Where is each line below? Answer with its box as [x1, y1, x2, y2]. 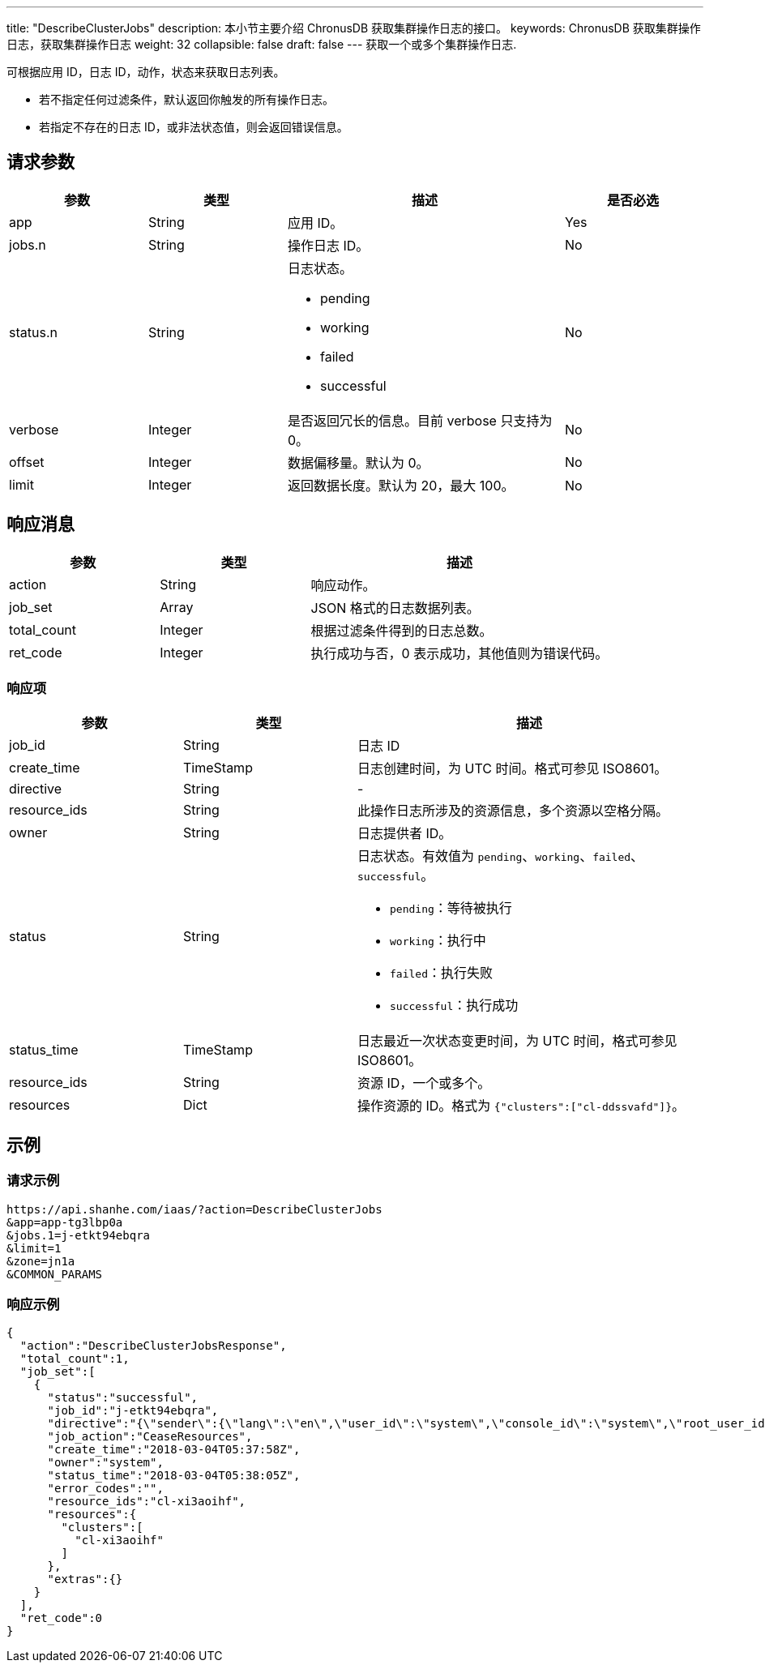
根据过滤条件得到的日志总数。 [310, 622, 493, 639]
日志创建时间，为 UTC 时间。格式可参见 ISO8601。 [357, 760, 668, 777]
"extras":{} [47, 1573, 123, 1586]
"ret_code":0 [19, 1611, 103, 1625]
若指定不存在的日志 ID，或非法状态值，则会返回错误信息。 [39, 120, 348, 134]
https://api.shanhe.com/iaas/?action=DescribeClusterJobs [6, 1202, 382, 1216]
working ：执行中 [390, 932, 486, 949]
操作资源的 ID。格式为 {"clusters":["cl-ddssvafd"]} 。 [357, 1098, 686, 1115]
